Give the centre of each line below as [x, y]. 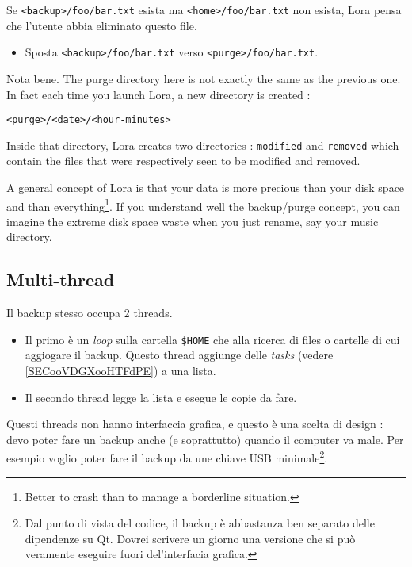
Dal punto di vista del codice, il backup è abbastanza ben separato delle [200, 523]
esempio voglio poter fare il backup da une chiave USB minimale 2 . [167, 457]
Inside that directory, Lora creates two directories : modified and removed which [203, 145]
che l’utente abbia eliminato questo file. [102, 25]
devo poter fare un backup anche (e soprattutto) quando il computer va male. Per [205, 439]
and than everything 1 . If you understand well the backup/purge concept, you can [203, 205]
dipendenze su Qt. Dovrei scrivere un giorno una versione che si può [190, 538]
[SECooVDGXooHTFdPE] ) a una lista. [120, 371]
